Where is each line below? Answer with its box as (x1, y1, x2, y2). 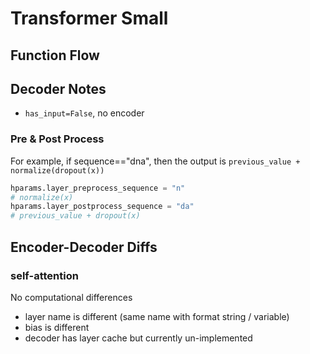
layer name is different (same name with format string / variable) (24, 310, 290, 322)
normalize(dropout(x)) (10, 165, 105, 176)
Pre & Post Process (10, 132, 105, 146)
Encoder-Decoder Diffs (10, 238, 158, 256)
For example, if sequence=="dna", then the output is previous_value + (10, 155, 301, 167)
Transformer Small (10, 7, 169, 30)
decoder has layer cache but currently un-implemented (24, 332, 253, 344)
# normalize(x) (10, 192, 74, 202)
